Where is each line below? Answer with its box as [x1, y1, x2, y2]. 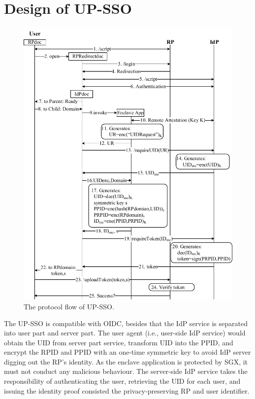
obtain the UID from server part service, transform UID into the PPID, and [4, 337, 233, 347]
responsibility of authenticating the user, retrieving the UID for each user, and [4, 376, 241, 386]
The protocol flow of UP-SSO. [24, 301, 114, 311]
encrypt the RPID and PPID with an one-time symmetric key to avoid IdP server [4, 347, 251, 357]
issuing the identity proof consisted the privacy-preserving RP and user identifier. [4, 385, 250, 396]
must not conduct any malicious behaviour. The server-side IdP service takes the [4, 366, 248, 376]
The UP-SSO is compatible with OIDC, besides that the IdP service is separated [4, 318, 248, 328]
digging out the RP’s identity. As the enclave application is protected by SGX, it [4, 356, 248, 366]
